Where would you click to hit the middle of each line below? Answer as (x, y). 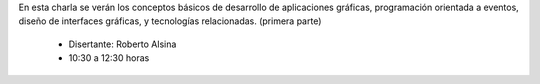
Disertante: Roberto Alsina (122, 44)
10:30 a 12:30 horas (109, 58)
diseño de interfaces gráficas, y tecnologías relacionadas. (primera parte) (170, 21)
